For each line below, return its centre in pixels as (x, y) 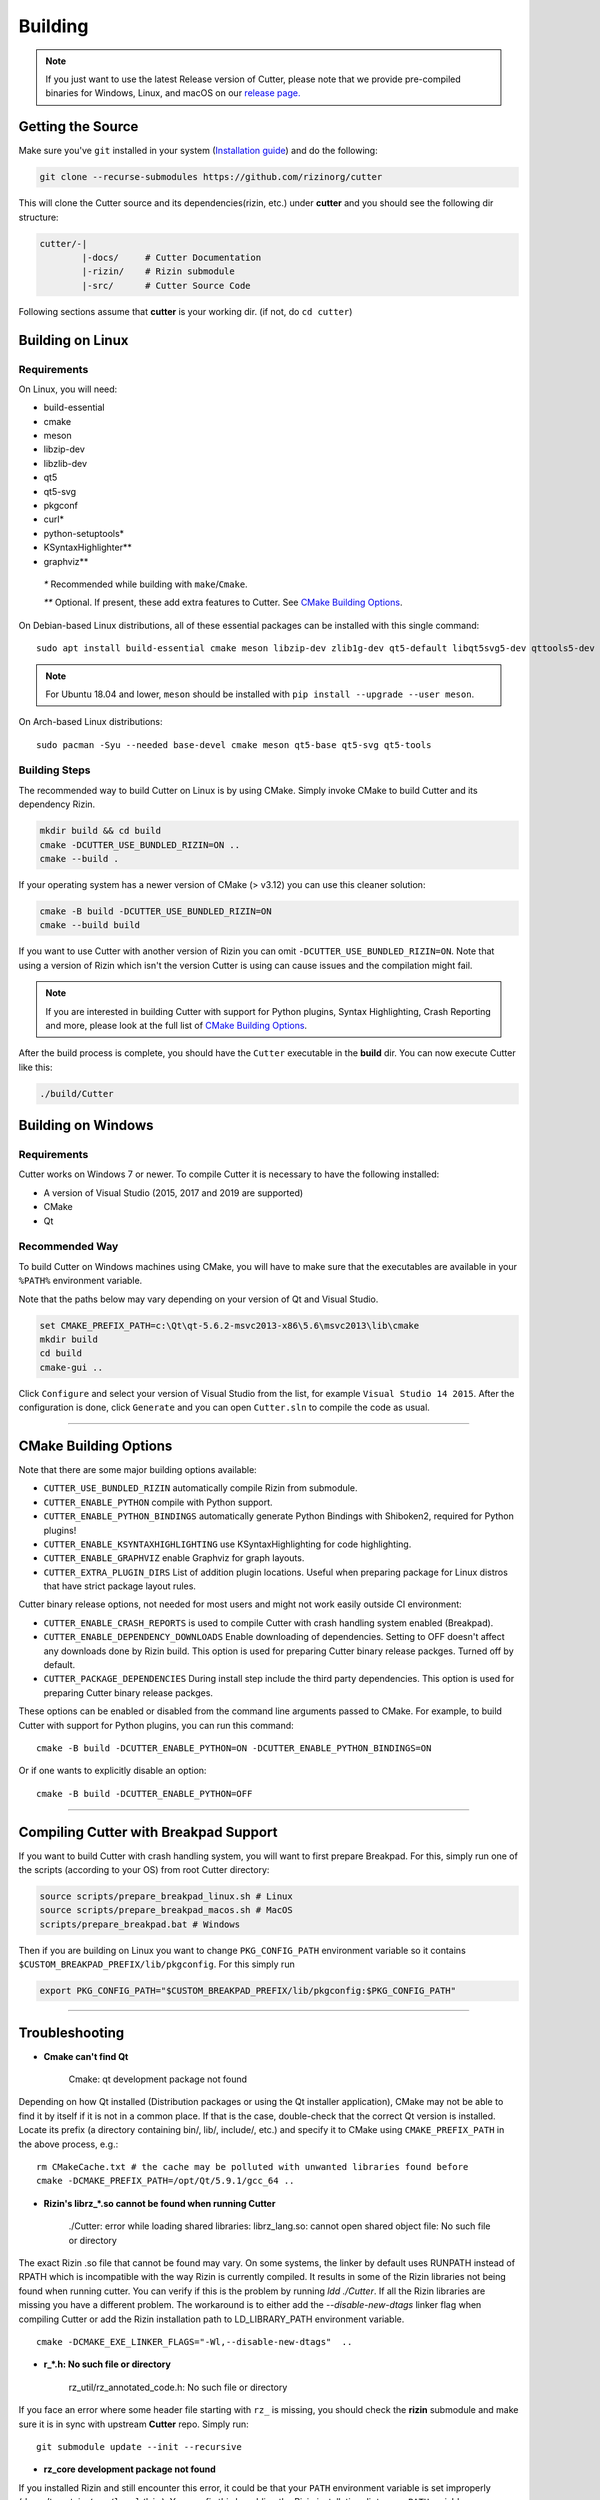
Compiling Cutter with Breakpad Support (148, 1831)
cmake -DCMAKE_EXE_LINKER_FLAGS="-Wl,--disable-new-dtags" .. (194, 2341)
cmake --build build (89, 925)
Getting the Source (78, 126)
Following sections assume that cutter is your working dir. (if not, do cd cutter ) (185, 311)
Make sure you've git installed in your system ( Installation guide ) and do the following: (198, 151)
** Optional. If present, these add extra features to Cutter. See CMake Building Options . (223, 602)
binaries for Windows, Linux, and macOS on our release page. (173, 93)
